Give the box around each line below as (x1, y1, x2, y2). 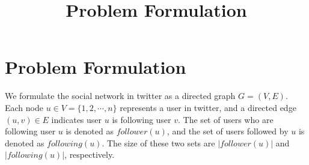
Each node (5, 101, 43, 113)
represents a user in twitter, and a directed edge (120, 101, 296, 113)
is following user (112, 113, 171, 125)
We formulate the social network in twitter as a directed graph (5, 89, 236, 102)
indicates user (51, 113, 102, 125)
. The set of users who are (178, 113, 274, 125)
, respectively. (64, 148, 115, 161)
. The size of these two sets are (102, 136, 215, 149)
